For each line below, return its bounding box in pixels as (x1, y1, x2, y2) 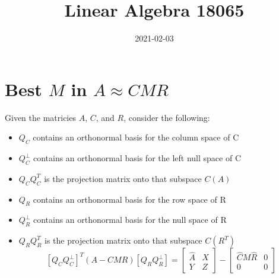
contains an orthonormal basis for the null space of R (33, 213, 227, 226)
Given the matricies (5, 111, 76, 123)
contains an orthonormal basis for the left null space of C (33, 152, 241, 164)
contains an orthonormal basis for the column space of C (33, 131, 239, 143)
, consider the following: (123, 111, 210, 123)
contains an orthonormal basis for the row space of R (33, 193, 226, 205)
